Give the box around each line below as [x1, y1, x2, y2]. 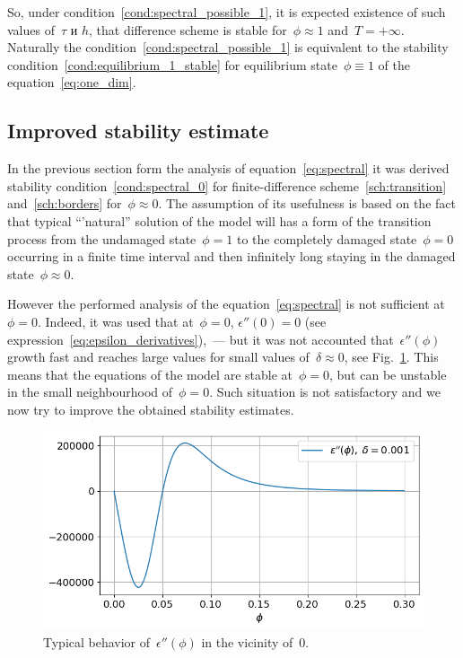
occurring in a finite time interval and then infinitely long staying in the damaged [7, 247, 456, 266]
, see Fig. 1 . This [344, 347, 439, 366]
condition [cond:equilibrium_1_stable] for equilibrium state [7, 55, 337, 74]
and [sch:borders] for [7, 194, 122, 213]
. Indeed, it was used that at [38, 311, 194, 330]
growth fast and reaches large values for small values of [7, 347, 310, 366]
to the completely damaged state [236, 229, 417, 248]
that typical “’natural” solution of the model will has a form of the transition [7, 211, 432, 230]
